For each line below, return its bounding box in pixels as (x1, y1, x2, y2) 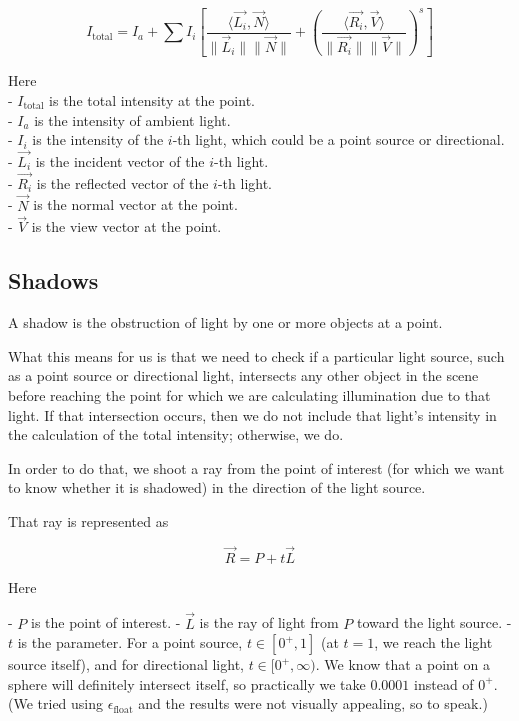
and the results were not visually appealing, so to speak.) (138, 693, 488, 714)
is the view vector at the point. (31, 216, 222, 237)
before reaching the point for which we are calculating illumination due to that (8, 385, 491, 406)
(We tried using (8, 693, 104, 714)
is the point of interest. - (30, 612, 181, 633)
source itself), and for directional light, (8, 654, 244, 675)
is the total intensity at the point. (49, 90, 255, 111)
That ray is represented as (8, 511, 169, 532)
